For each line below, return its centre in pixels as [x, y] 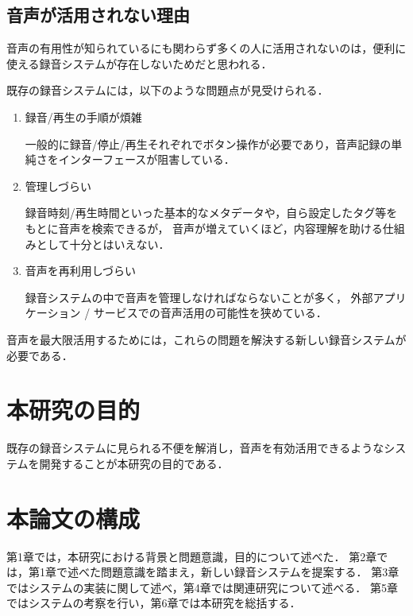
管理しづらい [58, 186]
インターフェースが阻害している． [147, 159]
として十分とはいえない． [103, 244]
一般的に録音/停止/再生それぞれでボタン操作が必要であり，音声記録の [208, 143]
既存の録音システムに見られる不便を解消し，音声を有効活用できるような [195, 448]
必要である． [40, 355]
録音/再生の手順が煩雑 [83, 116]
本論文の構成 [73, 518]
